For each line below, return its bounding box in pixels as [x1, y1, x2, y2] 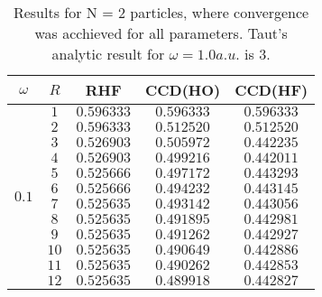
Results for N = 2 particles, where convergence [13, 2, 309, 23]
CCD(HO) [144, 79, 221, 100]
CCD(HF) [235, 79, 308, 100]
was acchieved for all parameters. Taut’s [34, 23, 288, 43]
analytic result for [51, 43, 165, 64]
